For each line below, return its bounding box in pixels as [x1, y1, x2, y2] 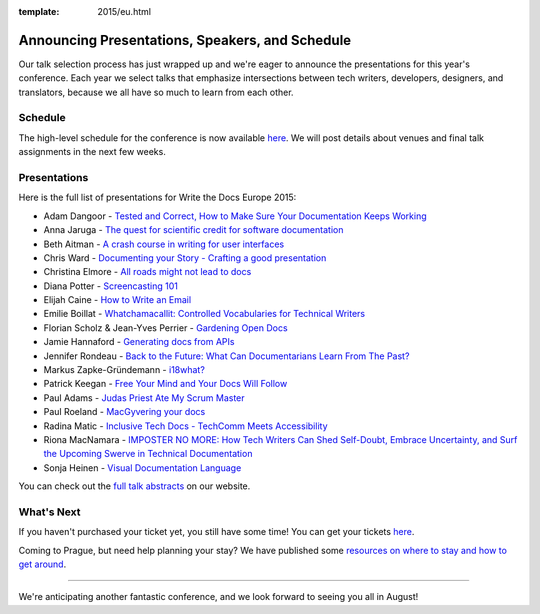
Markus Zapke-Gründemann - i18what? [43, 364, 205, 376]
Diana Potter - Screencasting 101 [43, 280, 179, 292]
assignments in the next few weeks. [18, 146, 167, 158]
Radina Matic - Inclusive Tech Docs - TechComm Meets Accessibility [43, 420, 328, 432]
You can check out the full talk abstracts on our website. [18, 480, 251, 492]
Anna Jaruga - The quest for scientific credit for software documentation [43, 224, 344, 236]
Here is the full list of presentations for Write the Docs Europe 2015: [18, 191, 297, 204]
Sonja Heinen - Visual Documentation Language [43, 461, 242, 474]
